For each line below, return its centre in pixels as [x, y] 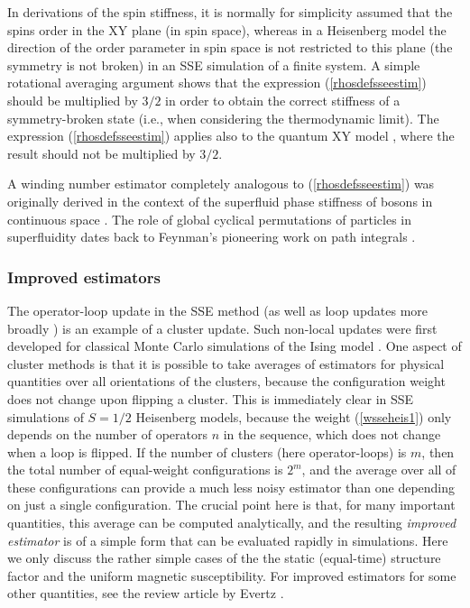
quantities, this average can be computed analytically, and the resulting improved [232, 523]
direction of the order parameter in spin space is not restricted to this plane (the [230, 47]
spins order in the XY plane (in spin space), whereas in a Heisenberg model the [227, 29]
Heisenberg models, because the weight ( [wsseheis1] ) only [294, 416]
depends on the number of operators [107, 434]
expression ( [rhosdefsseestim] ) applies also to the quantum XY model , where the [231, 136]
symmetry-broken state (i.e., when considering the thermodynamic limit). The [223, 118]
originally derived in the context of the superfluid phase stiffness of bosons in [220, 201]
